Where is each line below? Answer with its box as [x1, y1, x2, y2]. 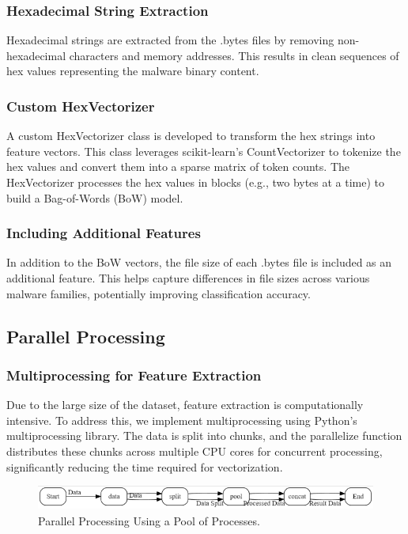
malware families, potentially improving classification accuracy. [6, 285, 311, 301]
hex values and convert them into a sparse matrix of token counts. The [6, 158, 349, 175]
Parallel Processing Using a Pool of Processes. [38, 512, 260, 528]
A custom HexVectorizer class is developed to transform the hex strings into [6, 127, 376, 144]
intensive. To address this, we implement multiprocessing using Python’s [6, 411, 357, 428]
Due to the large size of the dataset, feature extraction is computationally [6, 396, 364, 413]
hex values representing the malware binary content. [6, 62, 259, 79]
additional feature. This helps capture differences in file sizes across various [6, 270, 370, 286]
